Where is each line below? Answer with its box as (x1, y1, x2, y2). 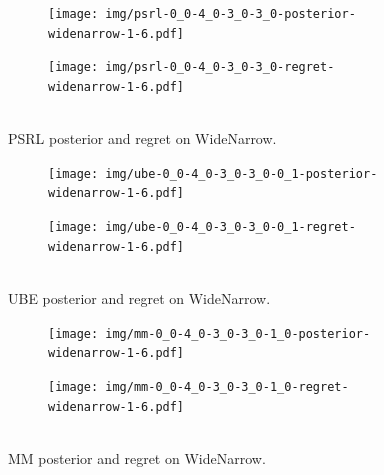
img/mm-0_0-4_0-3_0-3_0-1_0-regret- (105, 379, 349, 394)
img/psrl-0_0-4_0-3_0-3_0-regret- (105, 60, 335, 75)
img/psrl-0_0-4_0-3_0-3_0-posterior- (105, 7, 356, 21)
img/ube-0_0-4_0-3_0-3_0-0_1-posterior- (105, 166, 378, 181)
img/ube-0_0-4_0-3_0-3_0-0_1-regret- (105, 220, 356, 235)
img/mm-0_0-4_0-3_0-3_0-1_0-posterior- (105, 326, 371, 341)
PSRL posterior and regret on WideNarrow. (8, 128, 277, 149)
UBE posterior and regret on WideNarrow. (8, 288, 271, 309)
